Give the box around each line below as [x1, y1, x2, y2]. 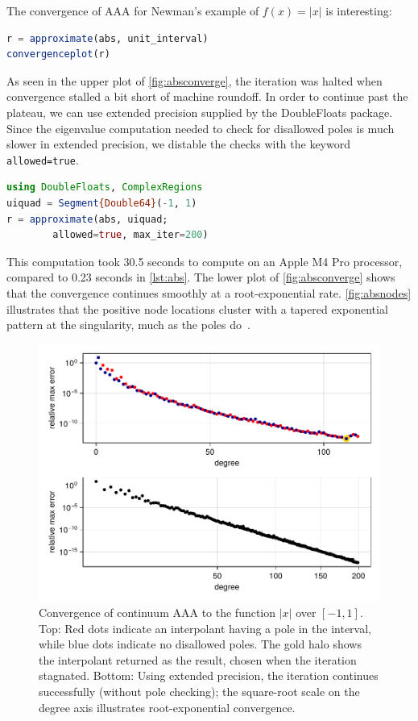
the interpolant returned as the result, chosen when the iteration [39, 651, 357, 668]
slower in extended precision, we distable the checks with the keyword [6, 135, 350, 152]
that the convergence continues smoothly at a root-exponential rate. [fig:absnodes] [6, 284, 412, 301]
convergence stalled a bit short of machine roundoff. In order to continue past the [6, 88, 408, 105]
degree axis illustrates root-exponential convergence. [39, 698, 296, 715]
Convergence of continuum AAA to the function [39, 604, 276, 621]
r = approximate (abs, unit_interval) [6, 32, 209, 44]
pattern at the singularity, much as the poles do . [6, 316, 250, 333]
